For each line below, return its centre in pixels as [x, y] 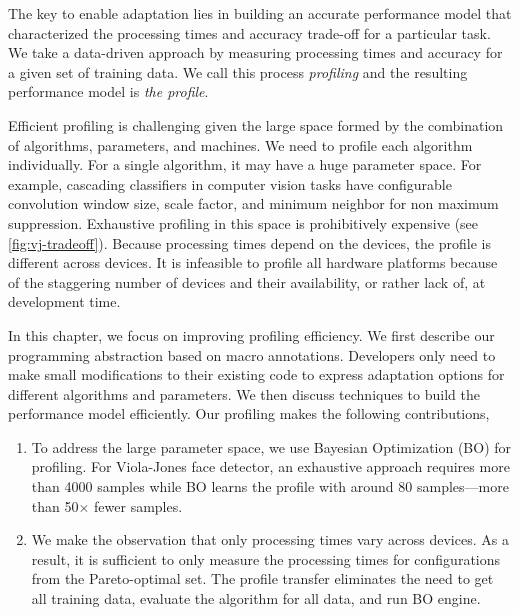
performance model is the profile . [108, 91]
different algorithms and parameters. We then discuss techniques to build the [244, 393]
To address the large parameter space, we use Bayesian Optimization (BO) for [271, 446]
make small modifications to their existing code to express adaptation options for [256, 374]
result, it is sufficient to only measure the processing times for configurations [266, 558]
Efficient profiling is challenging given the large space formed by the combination [256, 124]
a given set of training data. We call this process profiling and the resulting [238, 71]
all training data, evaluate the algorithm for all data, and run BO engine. [256, 598]
